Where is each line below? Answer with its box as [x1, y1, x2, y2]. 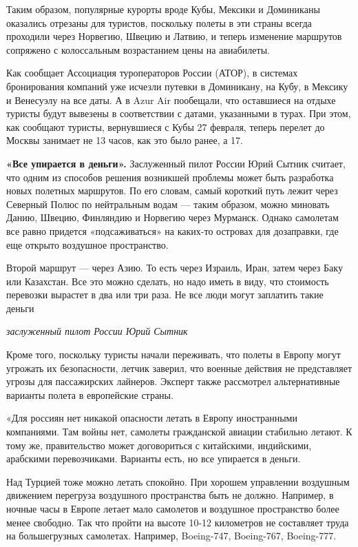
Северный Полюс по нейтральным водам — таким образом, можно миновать [6, 196, 330, 211]
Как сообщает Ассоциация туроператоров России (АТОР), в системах [6, 65, 298, 80]
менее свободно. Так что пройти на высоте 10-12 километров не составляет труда [6, 515, 349, 529]
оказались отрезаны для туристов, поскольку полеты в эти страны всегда [6, 15, 312, 30]
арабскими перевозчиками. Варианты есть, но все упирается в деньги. [6, 451, 301, 466]
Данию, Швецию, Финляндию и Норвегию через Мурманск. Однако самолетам [6, 210, 339, 225]
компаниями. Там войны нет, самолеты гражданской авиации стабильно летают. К [6, 424, 352, 439]
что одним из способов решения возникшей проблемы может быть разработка [6, 169, 334, 184]
